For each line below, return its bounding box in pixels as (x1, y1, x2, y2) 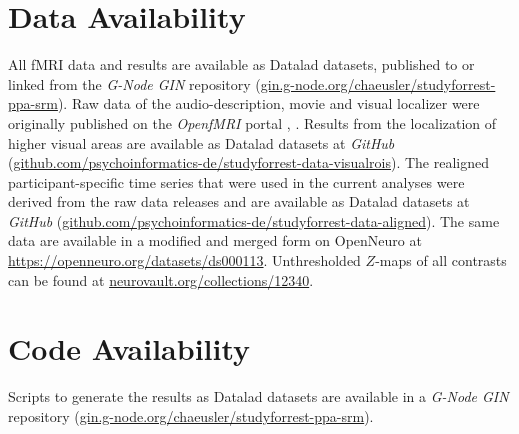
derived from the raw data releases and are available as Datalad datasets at (8, 191, 470, 212)
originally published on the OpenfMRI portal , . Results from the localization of (8, 112, 497, 133)
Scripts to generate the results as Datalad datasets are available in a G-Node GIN (8, 386, 509, 407)
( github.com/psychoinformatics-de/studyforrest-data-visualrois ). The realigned (8, 152, 489, 173)
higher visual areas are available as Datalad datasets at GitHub (8, 132, 395, 153)
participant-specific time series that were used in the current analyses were (8, 171, 465, 192)
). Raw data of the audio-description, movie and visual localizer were (57, 93, 480, 114)
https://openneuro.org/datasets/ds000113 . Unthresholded (8, 250, 361, 271)
